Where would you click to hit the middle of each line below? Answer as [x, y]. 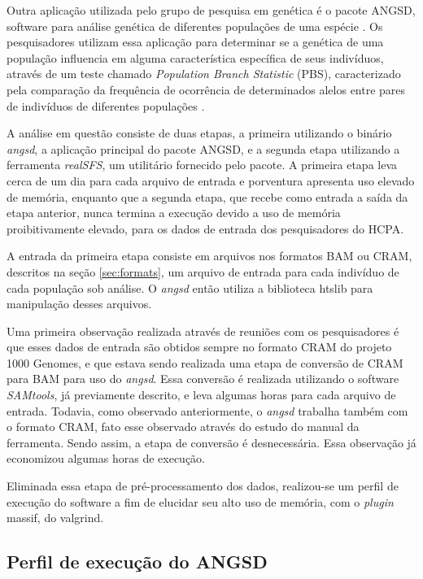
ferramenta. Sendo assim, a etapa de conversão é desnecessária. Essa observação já [211, 442]
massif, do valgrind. [55, 518]
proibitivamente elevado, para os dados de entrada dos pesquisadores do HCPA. [205, 228]
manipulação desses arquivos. [79, 304]
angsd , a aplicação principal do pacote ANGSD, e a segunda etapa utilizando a [203, 148]
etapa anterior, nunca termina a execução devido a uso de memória [174, 213]
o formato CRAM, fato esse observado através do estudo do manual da [183, 427]
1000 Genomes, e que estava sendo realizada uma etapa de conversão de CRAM [205, 362]
